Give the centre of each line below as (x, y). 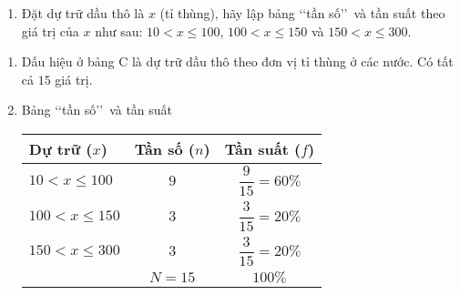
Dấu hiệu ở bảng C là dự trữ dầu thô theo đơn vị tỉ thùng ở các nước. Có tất (237, 61)
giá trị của (50, 31)
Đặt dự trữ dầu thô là (83, 13)
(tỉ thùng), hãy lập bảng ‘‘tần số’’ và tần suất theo (302, 13)
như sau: (119, 31)
